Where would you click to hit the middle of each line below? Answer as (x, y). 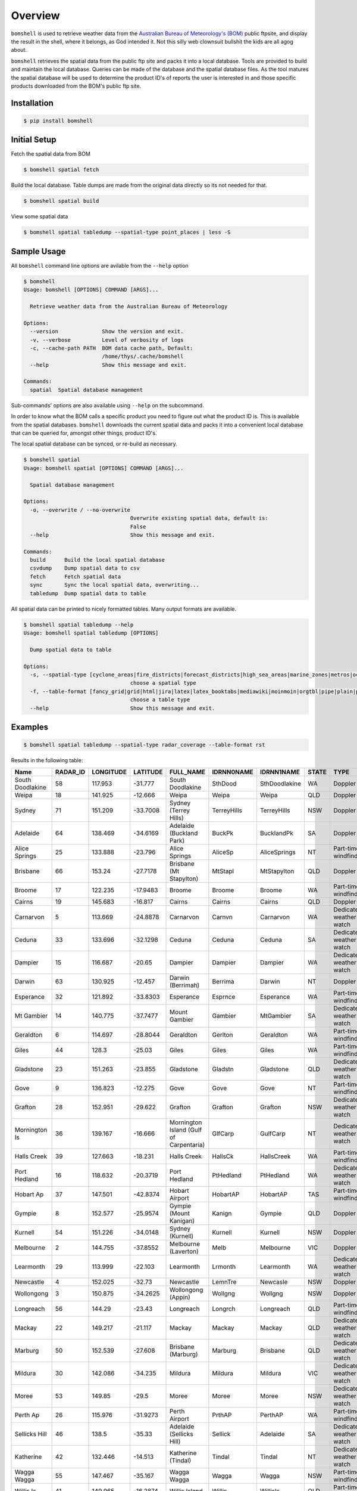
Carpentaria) (187, 1144)
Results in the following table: (47, 760)
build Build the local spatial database (97, 560)
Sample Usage (38, 251)
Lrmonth (224, 1266)
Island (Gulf (186, 1130)
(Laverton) (184, 1251)
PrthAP (222, 1415)
